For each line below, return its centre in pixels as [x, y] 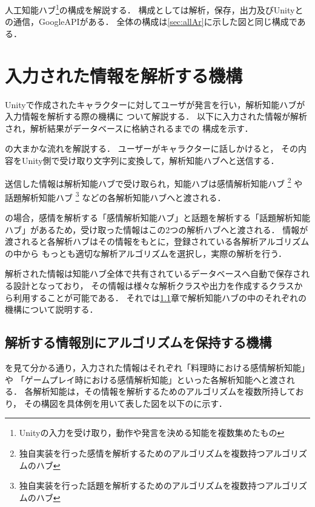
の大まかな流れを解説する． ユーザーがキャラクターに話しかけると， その [151, 148]
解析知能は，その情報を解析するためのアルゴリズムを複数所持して [164, 391]
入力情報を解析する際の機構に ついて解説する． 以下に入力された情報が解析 [156, 116]
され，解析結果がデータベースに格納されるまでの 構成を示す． [129, 128]
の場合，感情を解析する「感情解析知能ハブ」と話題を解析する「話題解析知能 [157, 218]
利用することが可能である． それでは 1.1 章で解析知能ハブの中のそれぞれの [160, 297]
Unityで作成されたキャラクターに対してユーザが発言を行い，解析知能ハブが [155, 104]
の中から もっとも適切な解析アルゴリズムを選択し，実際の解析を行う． [146, 253]
